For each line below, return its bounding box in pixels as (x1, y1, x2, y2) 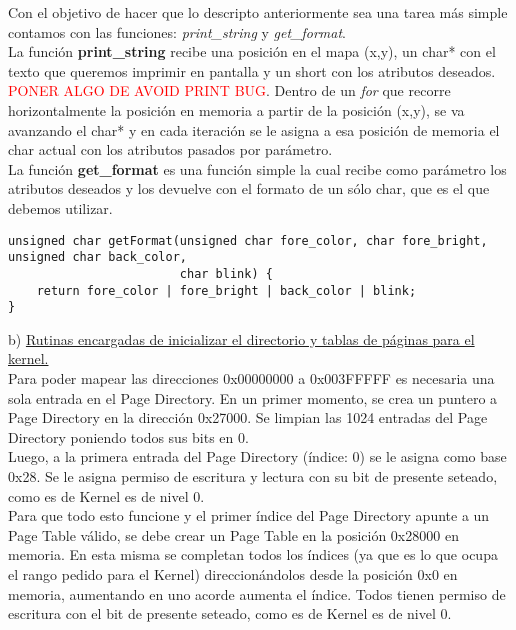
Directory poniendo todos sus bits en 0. (8, 426, 249, 447)
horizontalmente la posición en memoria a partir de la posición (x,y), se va (8, 99, 465, 120)
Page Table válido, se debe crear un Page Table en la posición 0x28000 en (8, 524, 459, 545)
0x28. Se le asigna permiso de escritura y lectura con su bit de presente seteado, (8, 465, 498, 486)
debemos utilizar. (8, 197, 113, 218)
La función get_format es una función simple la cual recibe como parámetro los (8, 158, 507, 179)
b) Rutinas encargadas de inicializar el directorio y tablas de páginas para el (8, 328, 475, 349)
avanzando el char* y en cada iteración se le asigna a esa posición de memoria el (8, 119, 500, 140)
